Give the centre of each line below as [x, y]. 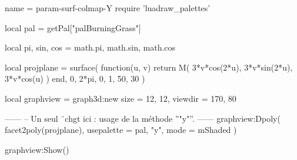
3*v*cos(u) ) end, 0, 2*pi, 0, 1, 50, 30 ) [75, 79]
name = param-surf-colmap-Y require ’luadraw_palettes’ [108, 8]
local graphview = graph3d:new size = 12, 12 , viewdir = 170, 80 [121, 98]
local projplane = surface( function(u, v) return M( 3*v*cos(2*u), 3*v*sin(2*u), [149, 67]
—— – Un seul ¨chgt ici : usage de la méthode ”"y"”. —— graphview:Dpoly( [143, 118]
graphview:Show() [37, 149]
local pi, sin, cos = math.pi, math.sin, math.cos [90, 47]
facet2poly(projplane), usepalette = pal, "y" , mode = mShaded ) [121, 130]
